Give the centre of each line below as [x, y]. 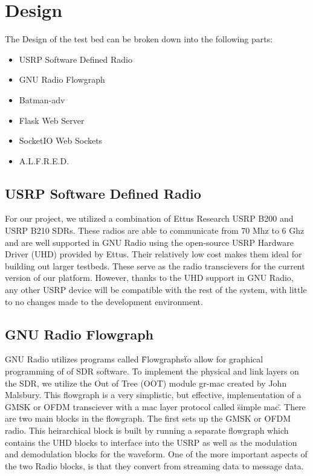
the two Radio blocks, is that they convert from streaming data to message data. [154, 465]
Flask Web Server [52, 120]
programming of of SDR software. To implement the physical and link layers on [152, 371]
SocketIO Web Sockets [61, 140]
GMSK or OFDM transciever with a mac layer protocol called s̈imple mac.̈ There [155, 406]
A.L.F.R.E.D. [44, 160]
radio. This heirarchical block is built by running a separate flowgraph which [147, 430]
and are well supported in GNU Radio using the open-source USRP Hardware [149, 242]
